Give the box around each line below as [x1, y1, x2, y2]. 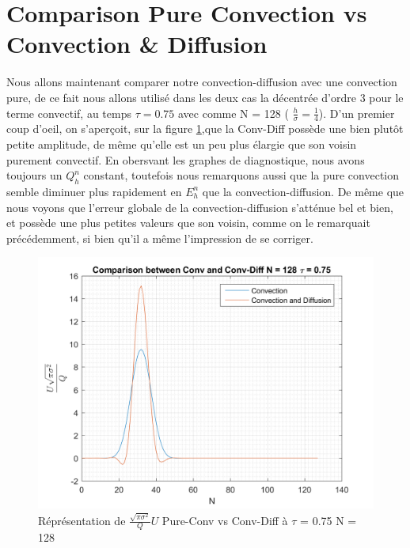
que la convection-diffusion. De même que [202, 183, 404, 199]
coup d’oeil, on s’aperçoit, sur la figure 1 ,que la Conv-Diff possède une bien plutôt [6, 120, 404, 137]
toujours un [6, 167, 63, 183]
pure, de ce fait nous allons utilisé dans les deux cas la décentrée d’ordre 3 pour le [6, 89, 404, 105]
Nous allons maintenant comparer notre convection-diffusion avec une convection [6, 74, 397, 90]
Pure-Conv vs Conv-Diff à [161, 512, 288, 528]
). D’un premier [318, 104, 395, 121]
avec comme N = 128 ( [177, 104, 289, 121]
